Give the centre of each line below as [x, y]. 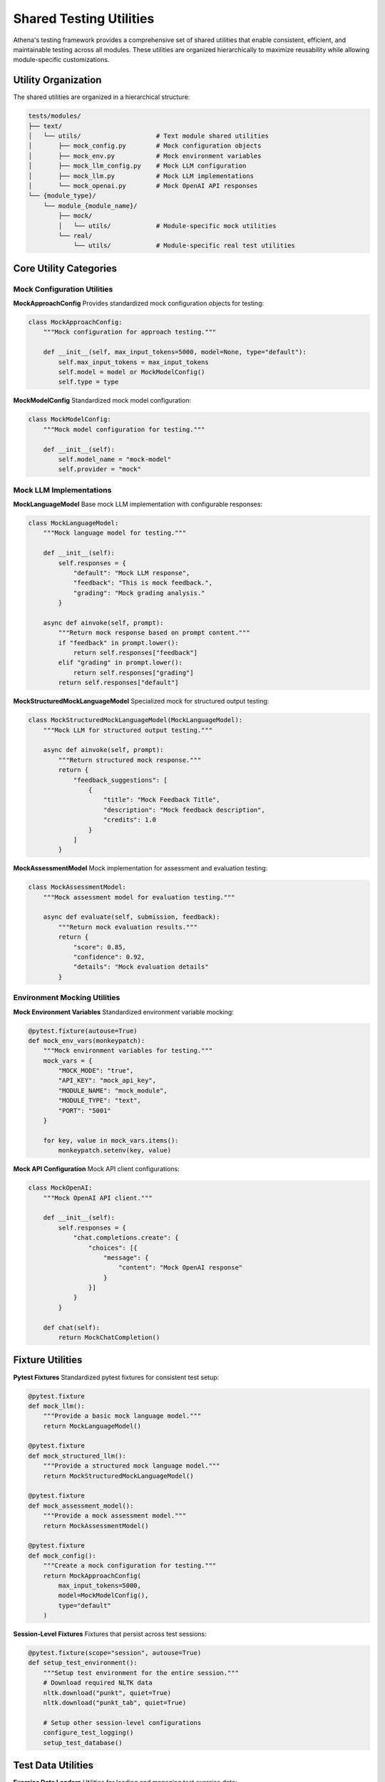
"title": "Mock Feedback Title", [162, 800]
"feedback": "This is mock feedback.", [143, 583]
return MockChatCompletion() [109, 1338]
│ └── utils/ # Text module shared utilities [149, 136]
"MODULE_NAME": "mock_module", [113, 1090]
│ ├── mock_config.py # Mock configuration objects [145, 146]
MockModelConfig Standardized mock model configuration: [102, 401]
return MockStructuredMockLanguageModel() [118, 1476]
